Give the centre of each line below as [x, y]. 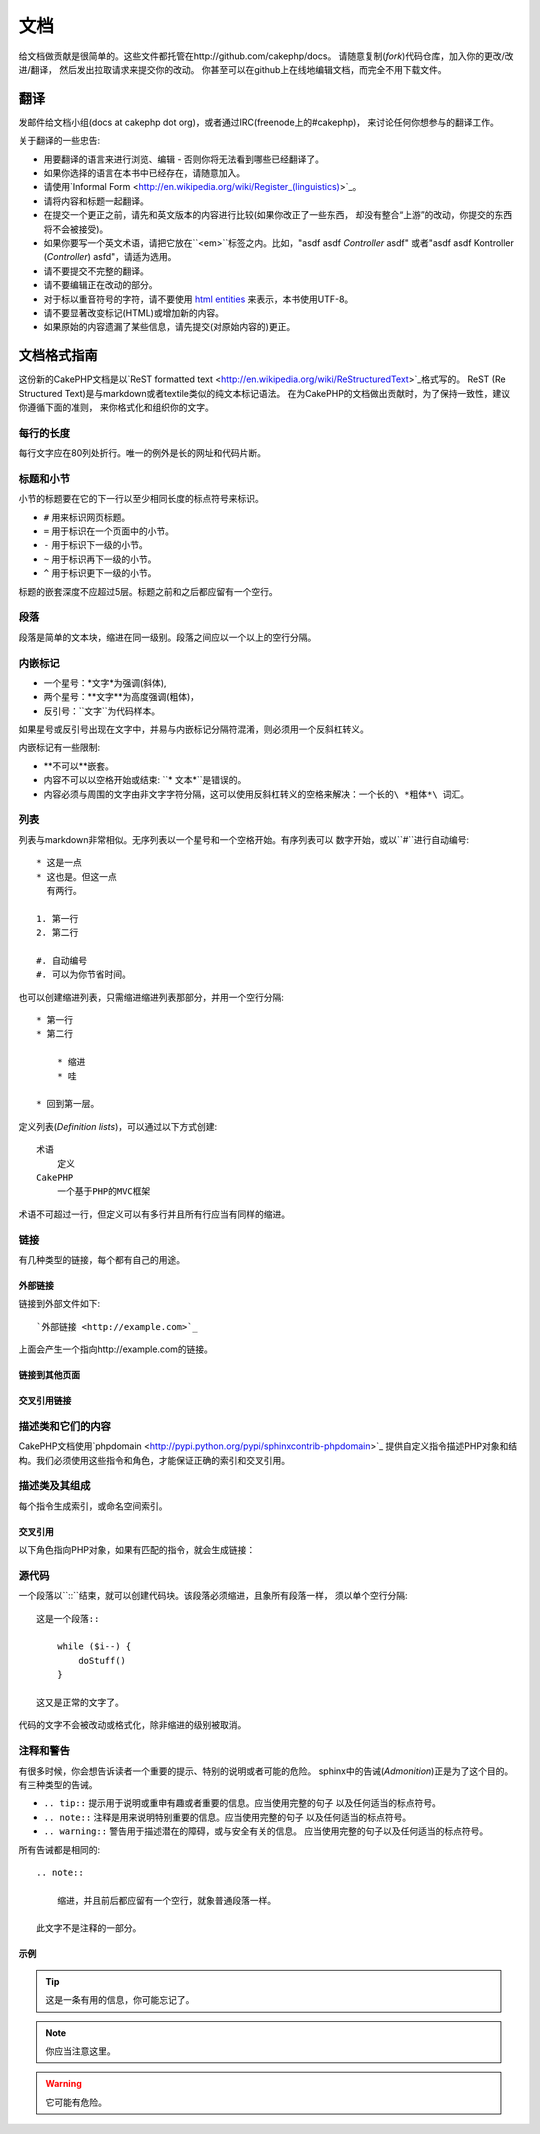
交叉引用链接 [45, 1401]
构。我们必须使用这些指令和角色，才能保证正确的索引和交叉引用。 [154, 1460]
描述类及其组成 [54, 1486]
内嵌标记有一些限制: [59, 747]
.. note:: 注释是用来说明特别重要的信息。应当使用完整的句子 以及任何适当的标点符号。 [227, 1817]
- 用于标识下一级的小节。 [96, 545]
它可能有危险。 [76, 2102]
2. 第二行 [57, 933]
